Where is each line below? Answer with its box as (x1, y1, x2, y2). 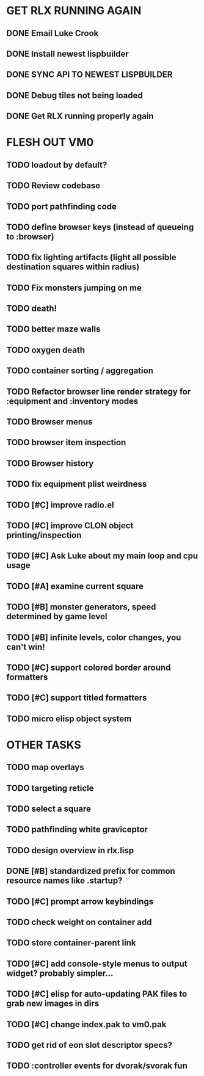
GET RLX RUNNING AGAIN (6, 4, 142, 18)
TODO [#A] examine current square (6, 581, 144, 591)
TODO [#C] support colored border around (6, 662, 171, 672)
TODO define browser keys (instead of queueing (6, 222, 194, 232)
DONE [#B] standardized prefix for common (6, 866, 175, 876)
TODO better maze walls (6, 324, 101, 335)
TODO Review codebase (6, 181, 101, 191)
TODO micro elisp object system (6, 713, 132, 724)
